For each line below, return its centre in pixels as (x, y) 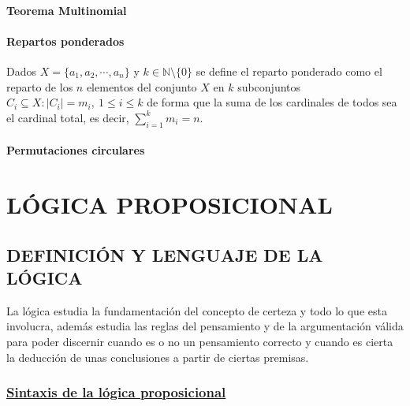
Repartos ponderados (65, 41)
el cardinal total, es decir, (68, 117)
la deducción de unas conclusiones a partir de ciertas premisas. (158, 357)
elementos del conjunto (142, 86)
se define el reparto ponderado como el (289, 71)
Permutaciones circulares (76, 150)
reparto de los (40, 86)
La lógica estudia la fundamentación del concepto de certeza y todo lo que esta (197, 310)
